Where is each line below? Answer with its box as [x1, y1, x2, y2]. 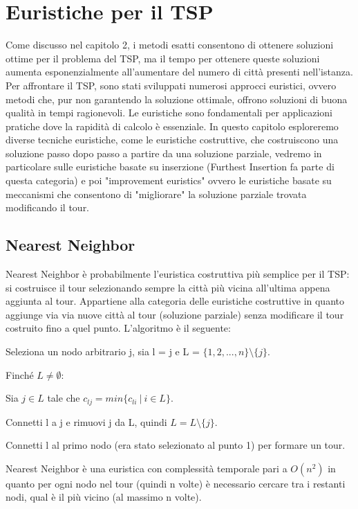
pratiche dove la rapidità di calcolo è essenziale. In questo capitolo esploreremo [6, 118, 339, 133]
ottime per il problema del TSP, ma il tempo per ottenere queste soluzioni [6, 51, 320, 65]
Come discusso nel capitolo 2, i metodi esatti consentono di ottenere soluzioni [6, 37, 334, 52]
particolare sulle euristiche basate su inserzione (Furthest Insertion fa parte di [6, 159, 335, 174]
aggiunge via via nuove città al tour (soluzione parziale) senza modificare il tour [6, 307, 344, 321]
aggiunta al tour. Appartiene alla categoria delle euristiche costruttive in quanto [6, 294, 344, 308]
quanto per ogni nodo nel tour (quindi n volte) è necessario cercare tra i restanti [6, 476, 346, 490]
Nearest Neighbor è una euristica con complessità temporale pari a [6, 461, 288, 475]
